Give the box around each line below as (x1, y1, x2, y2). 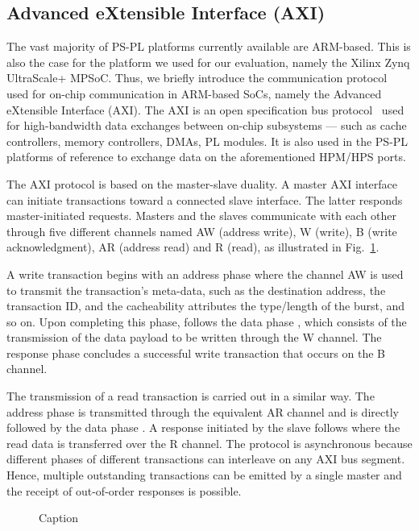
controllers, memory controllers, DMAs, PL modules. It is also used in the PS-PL (6, 132, 409, 149)
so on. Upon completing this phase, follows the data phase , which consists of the (6, 313, 407, 330)
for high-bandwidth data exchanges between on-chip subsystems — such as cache (6, 117, 407, 134)
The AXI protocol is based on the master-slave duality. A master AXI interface (6, 175, 398, 192)
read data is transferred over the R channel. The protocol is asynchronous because (6, 434, 413, 451)
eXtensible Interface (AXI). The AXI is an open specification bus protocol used (6, 101, 404, 118)
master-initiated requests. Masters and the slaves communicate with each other (6, 207, 397, 224)
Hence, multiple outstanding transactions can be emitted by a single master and (6, 467, 402, 483)
